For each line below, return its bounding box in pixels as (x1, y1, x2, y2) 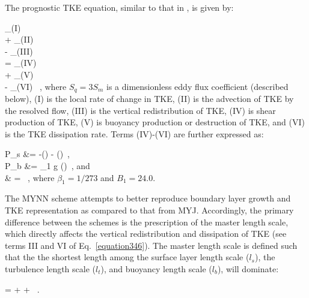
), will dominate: (217, 262, 279, 275)
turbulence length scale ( (5, 262, 96, 275)
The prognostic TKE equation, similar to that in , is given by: (5, 1, 234, 13)
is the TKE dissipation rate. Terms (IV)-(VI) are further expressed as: (5, 127, 264, 140)
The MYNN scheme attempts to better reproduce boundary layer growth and (5, 192, 291, 204)
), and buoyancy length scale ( (100, 262, 212, 275)
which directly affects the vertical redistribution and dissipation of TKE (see (5, 227, 287, 240)
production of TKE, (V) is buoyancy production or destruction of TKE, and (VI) (5, 116, 305, 128)
